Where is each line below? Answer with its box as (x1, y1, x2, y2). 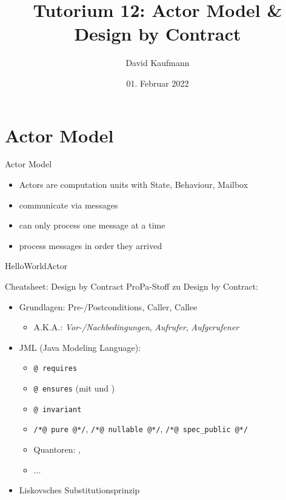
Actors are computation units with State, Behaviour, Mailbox (19, 178, 248, 191)
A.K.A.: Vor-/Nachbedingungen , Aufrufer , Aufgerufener (33, 321, 239, 333)
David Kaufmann (125, 56, 190, 69)
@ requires (33, 364, 78, 373)
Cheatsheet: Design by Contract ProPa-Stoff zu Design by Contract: (5, 280, 258, 292)
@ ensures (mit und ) (33, 382, 115, 395)
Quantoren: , (33, 443, 81, 455)
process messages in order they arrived (19, 239, 162, 252)
